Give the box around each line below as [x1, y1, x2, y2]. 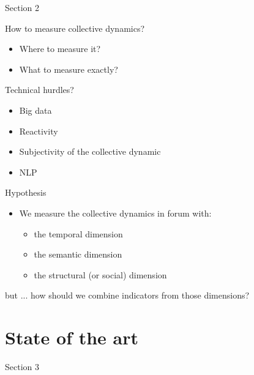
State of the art [5, 325, 139, 350]
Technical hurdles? [5, 83, 74, 96]
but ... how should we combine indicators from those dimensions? [5, 289, 250, 302]
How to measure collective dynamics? [5, 21, 145, 34]
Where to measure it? [19, 42, 101, 55]
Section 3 [5, 360, 39, 373]
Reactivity [19, 124, 58, 137]
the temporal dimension [34, 227, 123, 240]
